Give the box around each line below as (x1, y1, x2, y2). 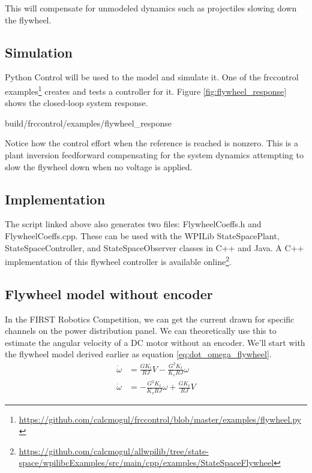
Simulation (5, 43, 73, 61)
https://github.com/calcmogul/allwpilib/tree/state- (19, 444, 209, 457)
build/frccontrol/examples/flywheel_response (5, 116, 172, 129)
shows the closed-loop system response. (5, 97, 148, 109)
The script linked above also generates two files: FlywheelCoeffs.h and (5, 218, 262, 230)
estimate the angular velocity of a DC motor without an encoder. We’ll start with (5, 336, 305, 348)
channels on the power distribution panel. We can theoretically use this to (5, 324, 277, 337)
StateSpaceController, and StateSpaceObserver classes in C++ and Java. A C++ (5, 241, 304, 254)
